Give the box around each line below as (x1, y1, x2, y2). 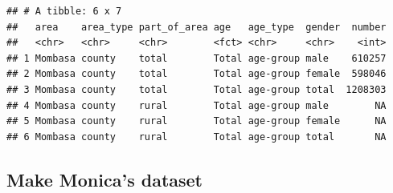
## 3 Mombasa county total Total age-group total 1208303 (6, 83, 387, 95)
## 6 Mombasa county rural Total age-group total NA (6, 131, 387, 143)
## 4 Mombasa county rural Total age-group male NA (6, 99, 387, 111)
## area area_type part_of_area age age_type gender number (6, 21, 387, 33)
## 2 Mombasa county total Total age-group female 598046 (6, 68, 387, 80)
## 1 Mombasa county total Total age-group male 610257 (6, 52, 387, 64)
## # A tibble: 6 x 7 (6, 6, 122, 17)
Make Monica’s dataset (6, 167, 203, 191)
